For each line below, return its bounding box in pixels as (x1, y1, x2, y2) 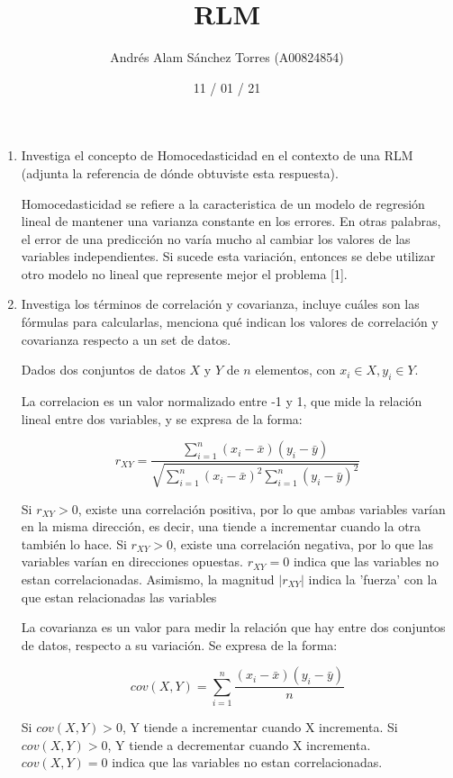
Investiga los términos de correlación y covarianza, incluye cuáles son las (21, 294, 420, 313)
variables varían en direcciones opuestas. (21, 552, 243, 571)
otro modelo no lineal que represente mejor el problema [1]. (21, 264, 348, 283)
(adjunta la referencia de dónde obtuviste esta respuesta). (21, 163, 339, 182)
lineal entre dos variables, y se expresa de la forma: (21, 409, 303, 428)
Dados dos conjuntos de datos (21, 360, 186, 379)
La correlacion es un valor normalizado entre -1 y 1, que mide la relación (21, 392, 422, 411)
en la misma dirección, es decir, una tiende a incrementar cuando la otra (21, 517, 421, 536)
